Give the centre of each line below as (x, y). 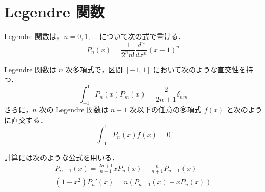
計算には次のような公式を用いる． (62, 157)
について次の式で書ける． (142, 36)
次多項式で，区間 (94, 69)
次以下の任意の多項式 (166, 110)
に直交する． (26, 119)
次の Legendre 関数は (74, 110)
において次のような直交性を (199, 69)
